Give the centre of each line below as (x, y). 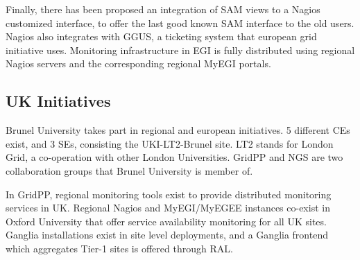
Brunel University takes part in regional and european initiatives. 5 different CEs (178, 130)
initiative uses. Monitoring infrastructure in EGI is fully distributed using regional (180, 50)
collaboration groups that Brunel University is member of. (129, 170)
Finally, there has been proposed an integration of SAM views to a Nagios (163, 9)
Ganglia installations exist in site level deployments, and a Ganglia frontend (167, 235)
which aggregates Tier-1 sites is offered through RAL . (119, 248)
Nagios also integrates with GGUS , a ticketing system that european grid (161, 36)
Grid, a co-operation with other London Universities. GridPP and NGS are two (174, 157)
